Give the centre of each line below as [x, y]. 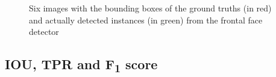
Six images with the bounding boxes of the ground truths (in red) [150, 8]
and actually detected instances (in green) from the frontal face [146, 20]
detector [44, 32]
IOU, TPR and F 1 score [81, 65]
